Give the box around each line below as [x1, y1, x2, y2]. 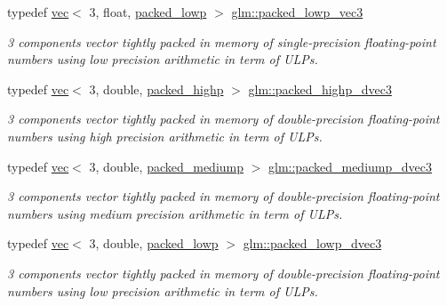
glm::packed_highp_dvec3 [248, 79, 392, 98]
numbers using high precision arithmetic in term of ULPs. [7, 126, 323, 145]
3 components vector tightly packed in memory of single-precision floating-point [7, 32, 436, 51]
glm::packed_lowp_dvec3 [243, 234, 382, 253]
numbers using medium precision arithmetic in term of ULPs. [7, 204, 343, 222]
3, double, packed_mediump [89, 157, 244, 175]
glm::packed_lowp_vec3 [231, 3, 363, 20]
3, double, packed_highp [89, 79, 224, 98]
